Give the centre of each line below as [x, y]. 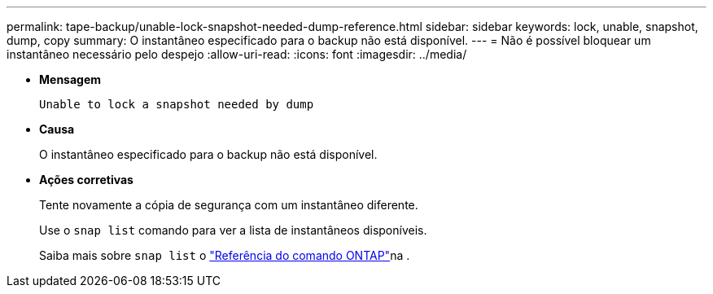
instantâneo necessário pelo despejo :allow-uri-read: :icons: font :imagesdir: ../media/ [237, 54]
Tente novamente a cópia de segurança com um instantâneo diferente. [229, 205]
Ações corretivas [86, 180]
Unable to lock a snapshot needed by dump [177, 104]
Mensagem [70, 79]
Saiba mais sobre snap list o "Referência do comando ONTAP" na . [225, 255]
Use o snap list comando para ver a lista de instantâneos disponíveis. [233, 230]
